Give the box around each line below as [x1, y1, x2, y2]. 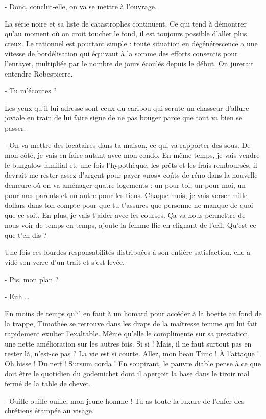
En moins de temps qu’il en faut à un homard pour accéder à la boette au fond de [5, 308, 262, 318]
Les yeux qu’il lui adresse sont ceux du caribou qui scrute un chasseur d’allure [5, 102, 249, 113]
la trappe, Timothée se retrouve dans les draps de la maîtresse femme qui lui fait [5, 318, 258, 329]
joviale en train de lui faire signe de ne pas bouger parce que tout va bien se [5, 112, 243, 123]
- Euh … [5, 291, 30, 302]
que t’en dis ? [5, 229, 47, 240]
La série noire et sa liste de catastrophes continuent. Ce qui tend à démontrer [5, 18, 247, 29]
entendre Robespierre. [5, 68, 73, 79]
